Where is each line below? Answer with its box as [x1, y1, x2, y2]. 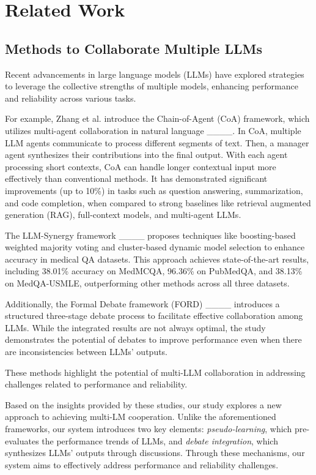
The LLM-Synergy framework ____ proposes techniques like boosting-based [5, 228, 296, 241]
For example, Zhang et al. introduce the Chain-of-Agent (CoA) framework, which [5, 112, 310, 125]
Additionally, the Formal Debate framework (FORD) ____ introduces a [5, 297, 280, 310]
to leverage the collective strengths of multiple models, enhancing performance [5, 80, 298, 92]
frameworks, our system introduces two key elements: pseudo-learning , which [5, 422, 292, 435]
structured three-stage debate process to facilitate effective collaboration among [5, 309, 303, 322]
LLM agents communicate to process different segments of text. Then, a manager [5, 136, 309, 149]
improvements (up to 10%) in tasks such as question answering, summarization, [5, 184, 303, 196]
